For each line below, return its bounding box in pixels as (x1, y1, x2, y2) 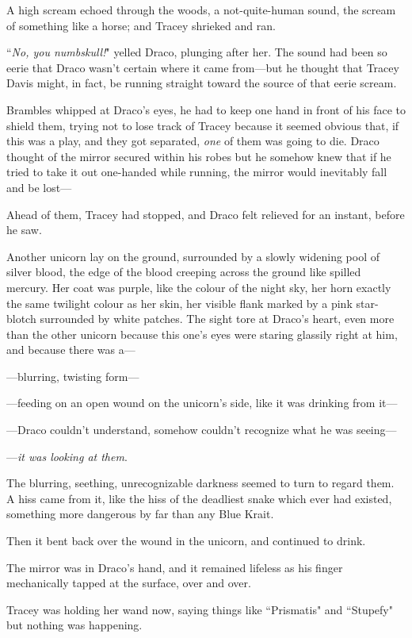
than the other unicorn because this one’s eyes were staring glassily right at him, (6, 325, 398, 342)
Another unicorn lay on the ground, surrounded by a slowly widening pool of (6, 248, 380, 264)
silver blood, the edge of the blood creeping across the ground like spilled (6, 263, 361, 280)
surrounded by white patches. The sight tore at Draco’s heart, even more (40, 310, 395, 327)
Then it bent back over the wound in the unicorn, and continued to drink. (6, 532, 366, 549)
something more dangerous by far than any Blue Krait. (6, 505, 274, 522)
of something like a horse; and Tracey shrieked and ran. (6, 17, 276, 33)
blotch (6, 310, 36, 327)
